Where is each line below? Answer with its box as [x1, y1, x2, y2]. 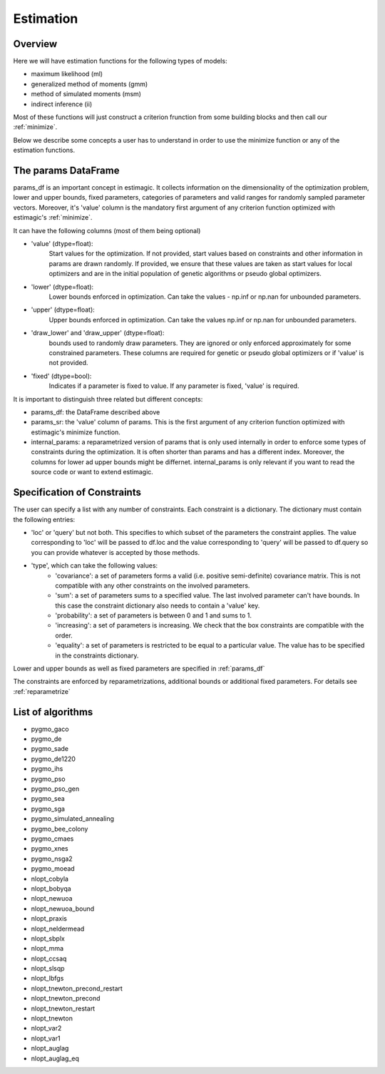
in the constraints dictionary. [55, 651, 139, 660]
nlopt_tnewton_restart [31, 1004, 96, 1013]
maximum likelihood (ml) [31, 70, 103, 78]
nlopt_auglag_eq [31, 1054, 80, 1063]
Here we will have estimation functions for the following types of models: [13, 57, 227, 66]
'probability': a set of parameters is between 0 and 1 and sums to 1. [55, 611, 252, 620]
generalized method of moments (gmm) [31, 79, 148, 88]
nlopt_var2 [31, 1024, 62, 1033]
